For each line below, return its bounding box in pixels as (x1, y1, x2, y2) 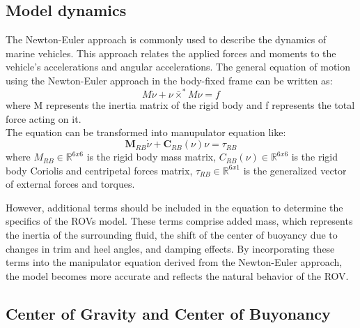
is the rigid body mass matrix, (86, 149, 217, 164)
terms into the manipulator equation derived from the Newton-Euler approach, (6, 255, 343, 269)
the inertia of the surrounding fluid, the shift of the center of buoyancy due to (6, 228, 338, 242)
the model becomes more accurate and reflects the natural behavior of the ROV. (6, 268, 349, 283)
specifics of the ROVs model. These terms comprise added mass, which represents (6, 214, 353, 228)
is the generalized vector (243, 163, 347, 177)
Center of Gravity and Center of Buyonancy (6, 302, 331, 324)
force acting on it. (6, 111, 81, 126)
